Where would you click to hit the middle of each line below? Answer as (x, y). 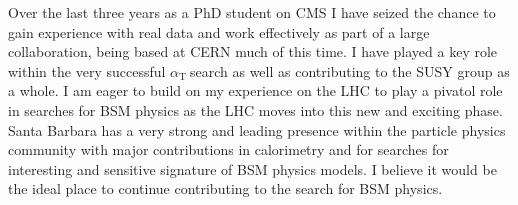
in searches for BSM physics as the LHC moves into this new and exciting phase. (255, 109)
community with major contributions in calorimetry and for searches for (228, 149)
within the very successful (87, 70)
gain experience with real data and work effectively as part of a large (219, 31)
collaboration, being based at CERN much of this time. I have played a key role (253, 51)
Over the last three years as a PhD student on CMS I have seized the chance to (252, 12)
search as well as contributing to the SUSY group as (349, 70)
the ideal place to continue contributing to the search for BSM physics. (225, 188)
